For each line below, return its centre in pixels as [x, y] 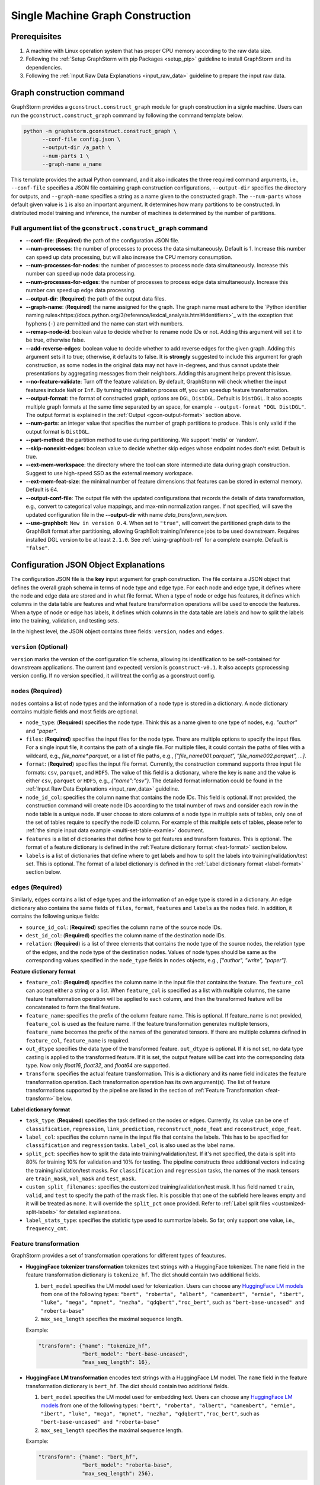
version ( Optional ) [39, 647]
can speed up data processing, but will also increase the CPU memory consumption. [129, 257]
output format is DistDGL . [58, 431]
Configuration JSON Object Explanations [88, 565]
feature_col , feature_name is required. [78, 1040]
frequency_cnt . [47, 1228]
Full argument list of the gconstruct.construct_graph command [109, 228]
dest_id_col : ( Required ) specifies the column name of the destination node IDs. [126, 936]
